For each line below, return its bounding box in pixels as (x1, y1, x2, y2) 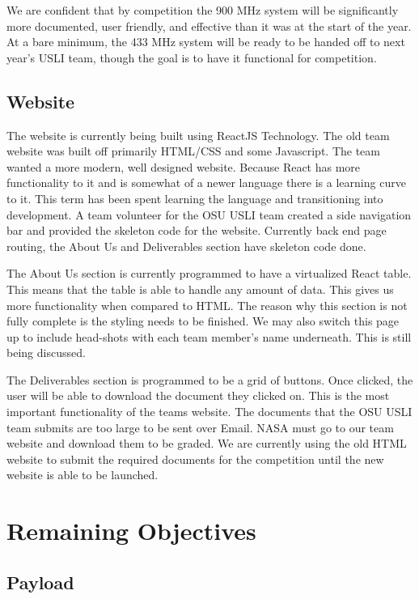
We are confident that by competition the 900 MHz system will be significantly (6, 2, 399, 18)
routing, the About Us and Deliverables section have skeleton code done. (6, 237, 366, 254)
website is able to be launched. (6, 466, 159, 483)
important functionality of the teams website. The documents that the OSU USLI (6, 403, 413, 420)
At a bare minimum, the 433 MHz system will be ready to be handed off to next (6, 33, 405, 50)
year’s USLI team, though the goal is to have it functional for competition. (6, 49, 377, 66)
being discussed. (6, 344, 86, 361)
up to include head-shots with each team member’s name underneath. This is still (6, 328, 412, 345)
